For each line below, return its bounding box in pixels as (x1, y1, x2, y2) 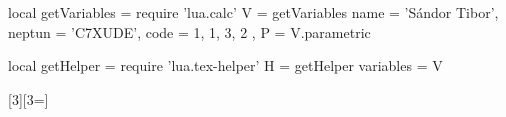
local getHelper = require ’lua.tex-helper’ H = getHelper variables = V (8, 55, 443, 76)
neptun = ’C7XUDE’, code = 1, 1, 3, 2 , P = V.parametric (8, 21, 371, 42)
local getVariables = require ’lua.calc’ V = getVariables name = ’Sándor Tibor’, (8, 2, 499, 22)
